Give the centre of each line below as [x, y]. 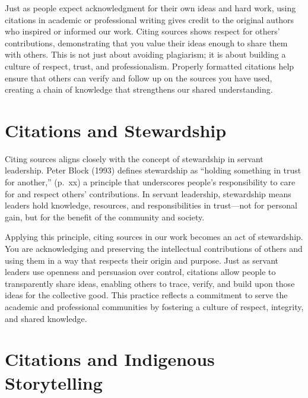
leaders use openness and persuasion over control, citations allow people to [140, 272]
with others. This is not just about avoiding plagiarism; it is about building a [145, 54]
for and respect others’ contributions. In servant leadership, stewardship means [148, 193]
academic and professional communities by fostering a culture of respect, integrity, [154, 307]
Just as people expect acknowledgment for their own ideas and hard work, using [150, 8]
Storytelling [54, 382]
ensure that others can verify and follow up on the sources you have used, [139, 78]
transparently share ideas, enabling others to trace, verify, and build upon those [150, 283]
